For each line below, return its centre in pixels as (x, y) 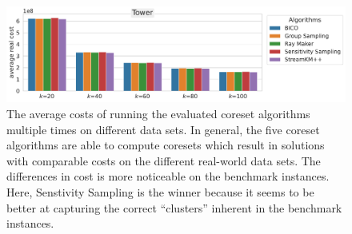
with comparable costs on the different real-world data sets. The (164, 160)
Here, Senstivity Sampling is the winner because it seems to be (160, 192)
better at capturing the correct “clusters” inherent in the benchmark (174, 207)
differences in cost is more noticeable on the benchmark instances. (168, 176)
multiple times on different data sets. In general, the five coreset (163, 129)
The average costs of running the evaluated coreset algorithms (158, 114)
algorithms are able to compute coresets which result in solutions (166, 145)
